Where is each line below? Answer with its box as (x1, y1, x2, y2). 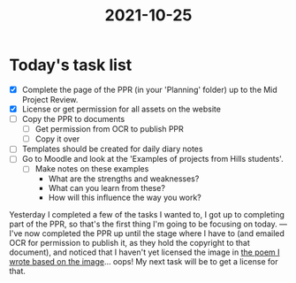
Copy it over (34, 134, 80, 144)
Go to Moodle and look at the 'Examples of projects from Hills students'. (21, 154, 285, 164)
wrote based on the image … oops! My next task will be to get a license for (9, 256, 278, 267)
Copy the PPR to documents (21, 114, 125, 125)
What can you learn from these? (48, 183, 166, 194)
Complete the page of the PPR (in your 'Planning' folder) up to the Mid (21, 84, 278, 95)
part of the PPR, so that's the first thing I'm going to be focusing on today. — (9, 218, 287, 230)
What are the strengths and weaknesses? (48, 173, 200, 184)
